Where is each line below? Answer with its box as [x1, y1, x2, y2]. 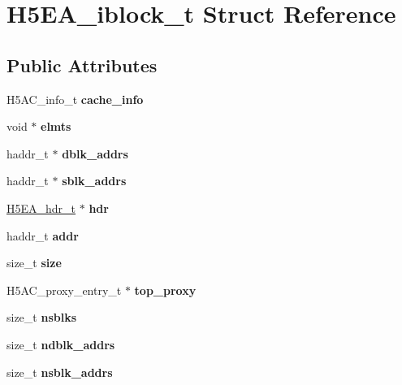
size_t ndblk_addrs [6, 335, 115, 353]
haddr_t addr [6, 227, 79, 244]
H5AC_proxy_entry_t [6, 281, 122, 298]
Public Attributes [6, 52, 158, 77]
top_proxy [134, 281, 197, 298]
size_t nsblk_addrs [6, 363, 113, 380]
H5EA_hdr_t [6, 199, 76, 216]
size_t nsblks [6, 309, 77, 326]
